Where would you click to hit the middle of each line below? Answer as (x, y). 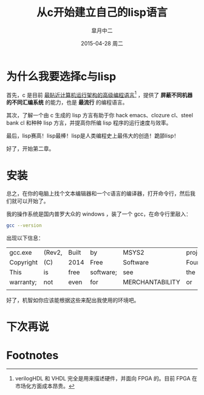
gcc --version (24, 225)
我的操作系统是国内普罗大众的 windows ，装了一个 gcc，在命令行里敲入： (99, 214)
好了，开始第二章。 (30, 149)
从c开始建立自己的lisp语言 (102, 12)
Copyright (24, 263)
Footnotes (32, 355)
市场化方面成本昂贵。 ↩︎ (45, 386)
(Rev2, (53, 253)
